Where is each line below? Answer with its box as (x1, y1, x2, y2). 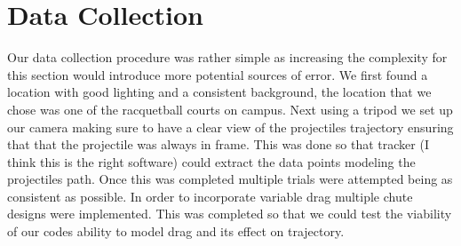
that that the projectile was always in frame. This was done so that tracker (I (7, 135, 429, 154)
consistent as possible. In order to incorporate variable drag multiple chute (7, 186, 413, 205)
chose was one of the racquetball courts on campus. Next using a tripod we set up (7, 99, 453, 118)
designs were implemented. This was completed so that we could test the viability (7, 204, 452, 223)
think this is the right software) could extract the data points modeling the (7, 152, 416, 171)
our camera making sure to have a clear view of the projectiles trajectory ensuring (7, 117, 454, 136)
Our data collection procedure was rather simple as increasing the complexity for (7, 48, 448, 67)
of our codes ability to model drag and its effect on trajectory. (7, 222, 345, 241)
